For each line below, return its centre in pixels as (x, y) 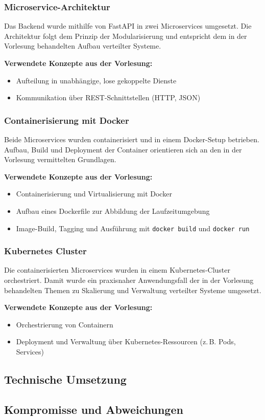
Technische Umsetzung (65, 379)
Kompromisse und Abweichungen (94, 409)
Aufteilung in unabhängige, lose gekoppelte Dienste (96, 80)
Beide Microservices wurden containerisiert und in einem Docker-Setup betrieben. (132, 139)
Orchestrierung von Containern (65, 324)
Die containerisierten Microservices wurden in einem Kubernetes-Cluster (117, 270)
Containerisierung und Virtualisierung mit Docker (94, 194)
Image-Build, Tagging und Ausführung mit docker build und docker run (133, 228)
